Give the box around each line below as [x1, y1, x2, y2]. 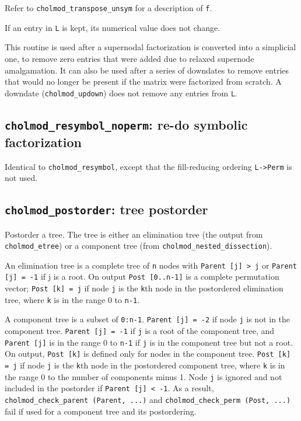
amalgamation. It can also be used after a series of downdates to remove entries [5, 64, 289, 76]
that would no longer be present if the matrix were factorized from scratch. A [5, 75, 282, 88]
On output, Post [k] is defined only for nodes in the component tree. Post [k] [5, 347, 291, 360]
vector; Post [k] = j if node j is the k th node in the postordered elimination [5, 282, 283, 294]
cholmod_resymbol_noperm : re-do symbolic [5, 115, 248, 133]
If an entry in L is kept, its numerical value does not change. [5, 21, 220, 33]
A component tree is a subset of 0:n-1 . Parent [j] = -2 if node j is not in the [5, 313, 290, 325]
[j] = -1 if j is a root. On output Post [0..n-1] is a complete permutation [5, 270, 279, 283]
